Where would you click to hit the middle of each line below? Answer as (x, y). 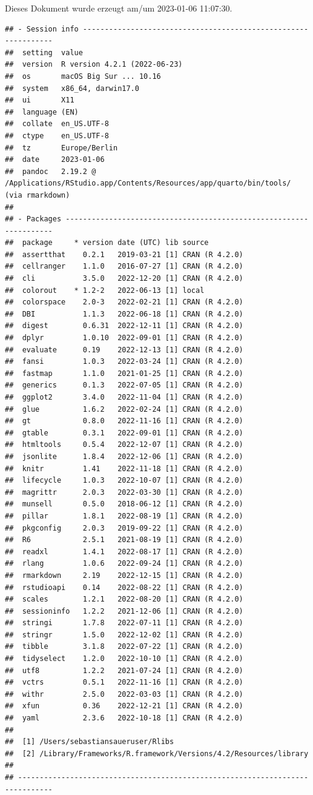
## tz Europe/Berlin (61, 148)
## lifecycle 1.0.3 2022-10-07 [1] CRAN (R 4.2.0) (124, 481)
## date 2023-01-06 (55, 160)
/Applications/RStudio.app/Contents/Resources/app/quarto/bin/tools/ (148, 183)
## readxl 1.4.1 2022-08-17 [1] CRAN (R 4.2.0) (124, 552)
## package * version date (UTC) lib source (107, 243)
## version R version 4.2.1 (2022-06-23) (94, 65)
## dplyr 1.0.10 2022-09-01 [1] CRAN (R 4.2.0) (124, 338)
